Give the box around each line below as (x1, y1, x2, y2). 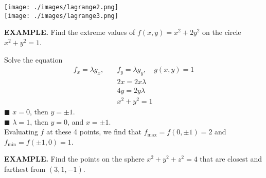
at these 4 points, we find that (46, 126, 142, 137)
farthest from (4, 164, 46, 174)
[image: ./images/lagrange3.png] (4, 12, 118, 19)
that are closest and (200, 153, 262, 164)
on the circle (202, 27, 241, 37)
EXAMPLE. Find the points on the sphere (4, 153, 145, 164)
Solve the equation (4, 54, 63, 65)
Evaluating (4, 126, 38, 137)
